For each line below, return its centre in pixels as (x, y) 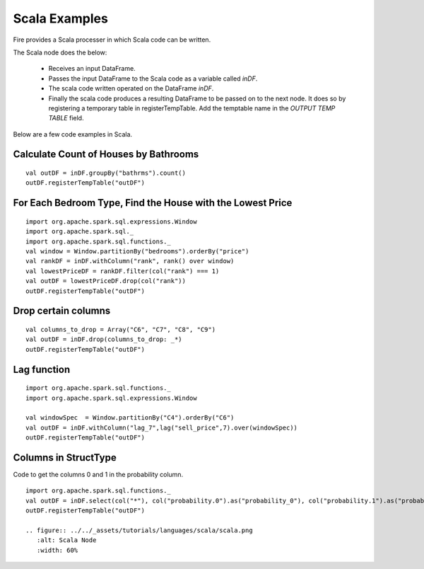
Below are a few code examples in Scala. (73, 134)
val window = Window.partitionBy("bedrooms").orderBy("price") (137, 252)
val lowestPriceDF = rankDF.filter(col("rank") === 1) (123, 271)
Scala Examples (61, 18)
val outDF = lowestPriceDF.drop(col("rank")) (106, 281)
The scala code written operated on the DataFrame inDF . (131, 88)
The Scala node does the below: (60, 52)
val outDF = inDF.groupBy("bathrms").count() (106, 173)
